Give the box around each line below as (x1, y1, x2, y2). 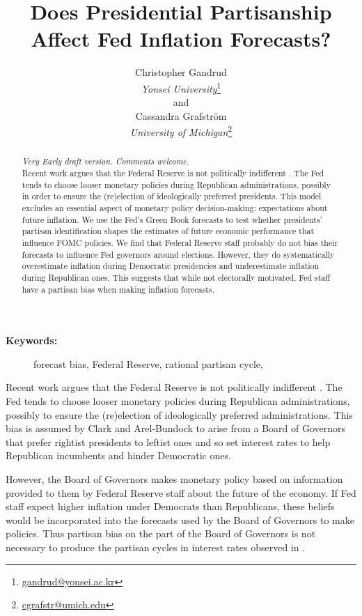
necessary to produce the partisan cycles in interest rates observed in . (6, 539, 306, 554)
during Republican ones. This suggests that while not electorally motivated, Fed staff (22, 271, 331, 283)
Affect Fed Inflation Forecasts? (31, 24, 331, 53)
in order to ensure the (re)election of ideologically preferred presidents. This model (22, 190, 322, 202)
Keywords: (6, 333, 58, 348)
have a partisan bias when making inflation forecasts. (22, 283, 214, 295)
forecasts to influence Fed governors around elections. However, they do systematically (22, 248, 335, 260)
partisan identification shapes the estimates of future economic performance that (22, 225, 315, 237)
